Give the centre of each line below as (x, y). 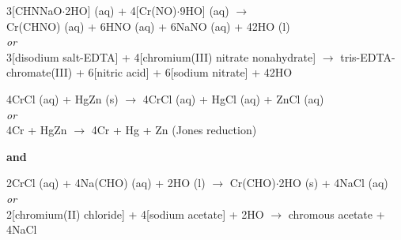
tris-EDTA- (368, 56)
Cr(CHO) (253, 183)
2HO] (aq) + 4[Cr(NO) (121, 10)
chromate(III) (40, 72)
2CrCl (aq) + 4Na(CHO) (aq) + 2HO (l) (106, 183)
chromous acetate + (337, 214)
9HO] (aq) (204, 10)
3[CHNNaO (34, 10)
